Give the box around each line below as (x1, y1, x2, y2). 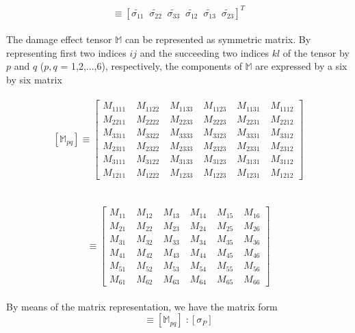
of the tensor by (282, 45, 350, 59)
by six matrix (6, 72, 62, 86)
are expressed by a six (255, 59, 347, 73)
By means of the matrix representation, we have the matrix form (6, 299, 278, 313)
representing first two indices (6, 45, 127, 59)
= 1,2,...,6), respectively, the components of (60, 59, 242, 73)
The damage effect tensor (6, 32, 112, 46)
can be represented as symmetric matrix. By (124, 32, 311, 46)
